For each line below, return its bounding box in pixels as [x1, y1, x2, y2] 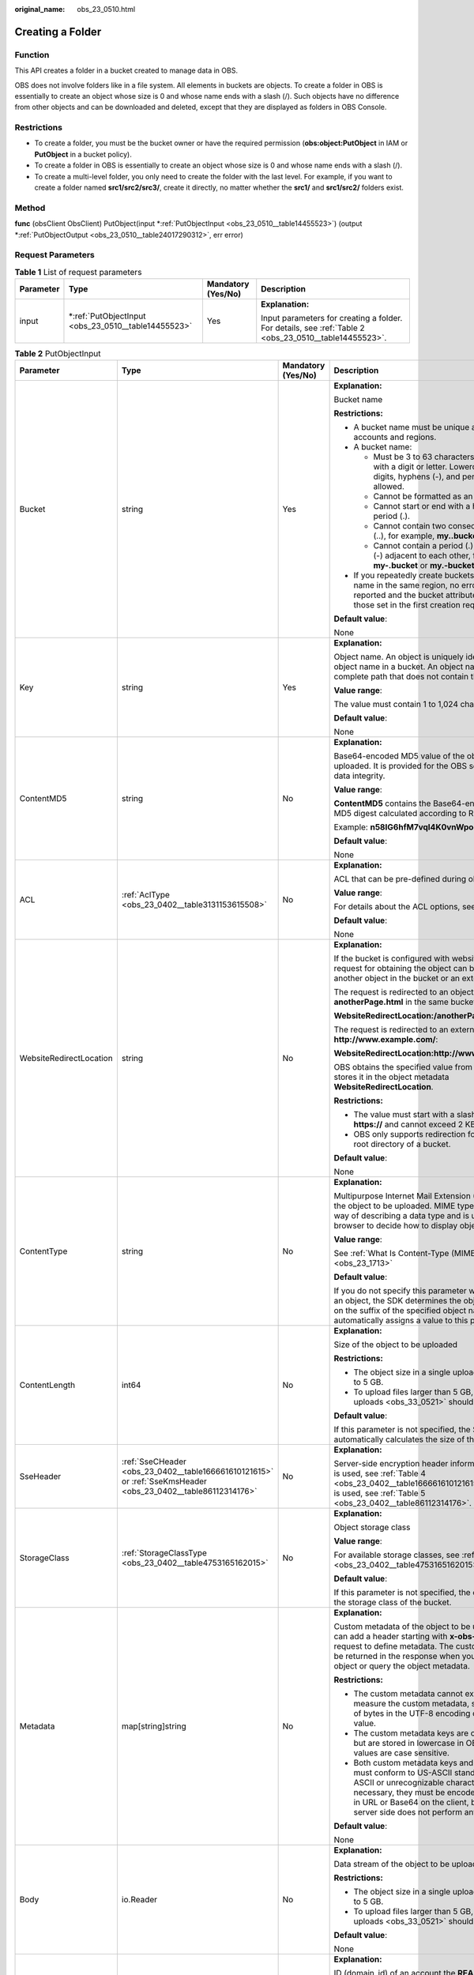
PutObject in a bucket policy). [34, 149, 132, 159]
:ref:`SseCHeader [121, 1456, 187, 1467]
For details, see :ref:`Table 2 [261, 322, 365, 333]
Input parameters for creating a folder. [261, 313, 403, 324]
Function [14, 49, 50, 60]
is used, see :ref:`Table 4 [333, 1468, 427, 1479]
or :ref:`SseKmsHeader [121, 1476, 207, 1487]
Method [14, 202, 46, 213]
